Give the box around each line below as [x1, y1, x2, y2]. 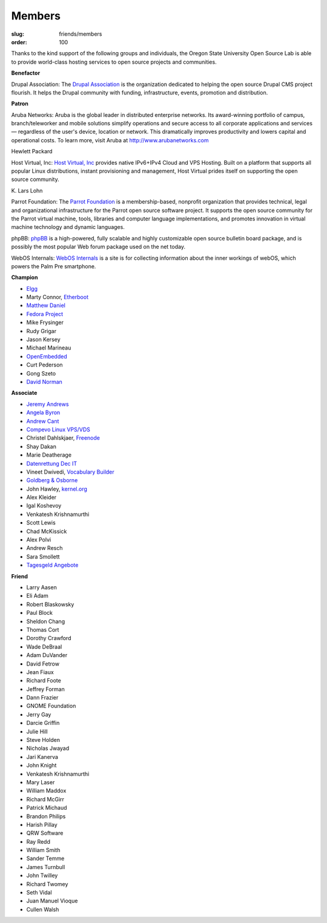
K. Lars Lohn [11, 187, 43, 194]
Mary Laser [26, 778, 55, 786]
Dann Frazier [26, 694, 59, 701]
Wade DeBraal [26, 643, 62, 650]
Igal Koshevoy [26, 502, 62, 509]
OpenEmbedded [26, 352, 68, 360]
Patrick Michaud [26, 804, 67, 812]
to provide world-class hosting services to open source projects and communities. [11, 58, 217, 65]
